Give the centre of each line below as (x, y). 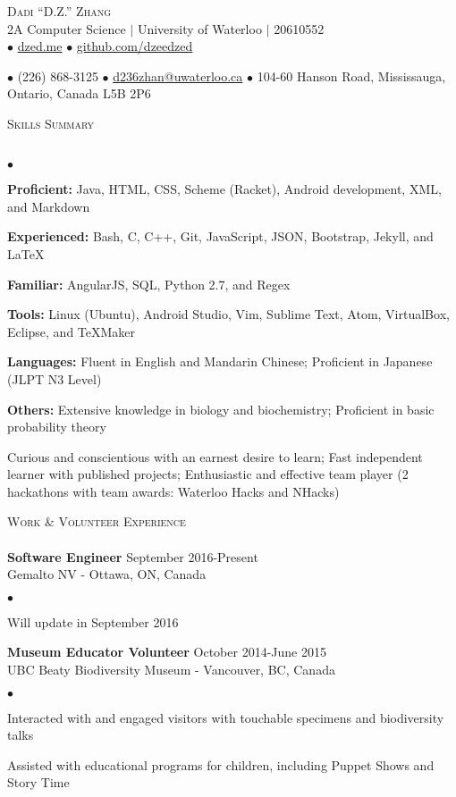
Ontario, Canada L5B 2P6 (79, 93)
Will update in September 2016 (93, 621)
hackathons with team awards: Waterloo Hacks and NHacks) (173, 491)
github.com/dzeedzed (135, 46)
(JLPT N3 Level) (55, 378)
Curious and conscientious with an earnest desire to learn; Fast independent (215, 456)
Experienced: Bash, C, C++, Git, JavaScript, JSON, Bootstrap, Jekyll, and (220, 236)
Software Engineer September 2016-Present (133, 556)
